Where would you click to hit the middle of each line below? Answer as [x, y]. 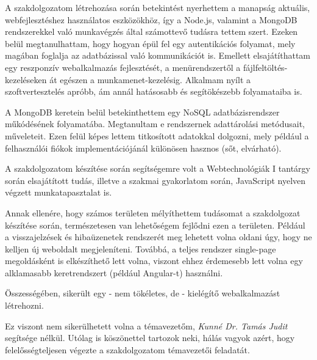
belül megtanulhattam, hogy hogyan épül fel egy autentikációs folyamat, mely [150, 43]
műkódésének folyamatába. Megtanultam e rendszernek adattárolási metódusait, [155, 124]
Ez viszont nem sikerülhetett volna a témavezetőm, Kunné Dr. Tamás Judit [146, 325]
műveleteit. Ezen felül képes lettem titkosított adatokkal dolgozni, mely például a [157, 135]
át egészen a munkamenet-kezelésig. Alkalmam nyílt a [150, 79]
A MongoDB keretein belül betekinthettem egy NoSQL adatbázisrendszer [142, 112]
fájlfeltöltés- [265, 67]
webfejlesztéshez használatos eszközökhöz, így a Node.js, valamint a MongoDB [151, 19]
